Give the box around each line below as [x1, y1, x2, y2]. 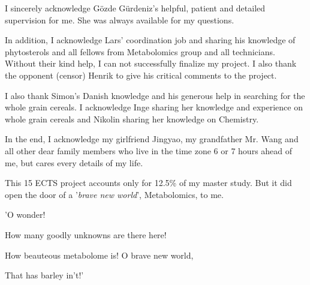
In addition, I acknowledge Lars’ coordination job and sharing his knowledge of [5, 34, 296, 46]
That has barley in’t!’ [5, 269, 84, 281]
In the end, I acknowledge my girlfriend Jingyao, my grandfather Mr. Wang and [5, 133, 299, 145]
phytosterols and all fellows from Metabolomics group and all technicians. [5, 45, 275, 58]
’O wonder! [5, 208, 46, 221]
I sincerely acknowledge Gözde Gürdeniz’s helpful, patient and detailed [5, 2, 266, 14]
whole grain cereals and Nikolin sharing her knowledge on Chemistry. [5, 112, 259, 125]
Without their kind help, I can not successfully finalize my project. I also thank [5, 57, 297, 70]
